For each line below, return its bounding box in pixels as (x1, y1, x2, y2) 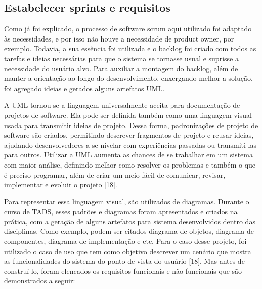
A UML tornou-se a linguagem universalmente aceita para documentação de (4, 100, 240, 110)
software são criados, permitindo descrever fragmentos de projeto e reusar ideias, (4, 130, 254, 140)
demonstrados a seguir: (4, 275, 75, 286)
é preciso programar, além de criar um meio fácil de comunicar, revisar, (4, 169, 226, 180)
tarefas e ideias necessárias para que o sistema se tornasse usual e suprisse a (4, 53, 239, 63)
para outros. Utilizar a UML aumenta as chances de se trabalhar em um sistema (4, 149, 253, 160)
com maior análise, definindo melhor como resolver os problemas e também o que (4, 159, 256, 170)
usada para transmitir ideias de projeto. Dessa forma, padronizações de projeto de (4, 119, 258, 130)
